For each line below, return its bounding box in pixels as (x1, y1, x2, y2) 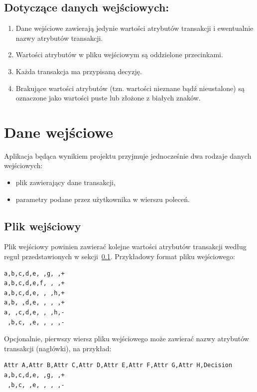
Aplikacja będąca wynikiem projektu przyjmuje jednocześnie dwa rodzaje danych (4, 150, 252, 161)
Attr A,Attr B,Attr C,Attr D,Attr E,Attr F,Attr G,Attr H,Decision (4, 362, 233, 369)
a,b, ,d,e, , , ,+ (4, 299, 65, 306)
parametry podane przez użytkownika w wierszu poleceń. (15, 194, 190, 204)
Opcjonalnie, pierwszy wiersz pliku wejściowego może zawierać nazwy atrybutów (4, 333, 249, 344)
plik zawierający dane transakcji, (15, 177, 116, 188)
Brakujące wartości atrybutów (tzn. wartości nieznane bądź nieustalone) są (15, 83, 245, 93)
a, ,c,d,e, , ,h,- (4, 309, 65, 316)
